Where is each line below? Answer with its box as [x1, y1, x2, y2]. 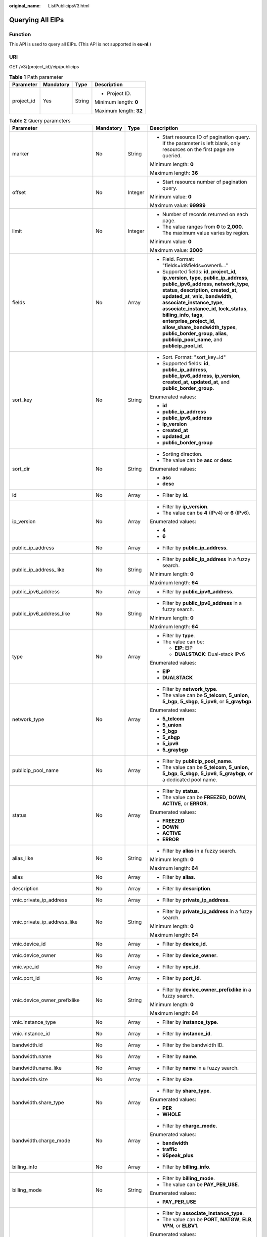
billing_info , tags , [162, 312, 204, 319]
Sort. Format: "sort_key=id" [162, 354, 226, 361]
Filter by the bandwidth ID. [162, 1042, 224, 1048]
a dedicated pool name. [162, 776, 218, 783]
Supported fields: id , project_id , [162, 268, 237, 275]
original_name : [9, 3, 41, 8]
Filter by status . [162, 788, 200, 795]
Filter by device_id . [162, 941, 207, 948]
